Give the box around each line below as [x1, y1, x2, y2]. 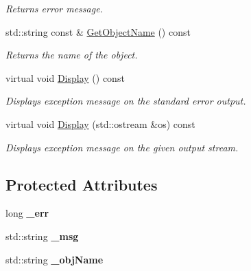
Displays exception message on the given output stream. [5, 140, 239, 154]
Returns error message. [5, 1, 103, 15]
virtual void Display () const [5, 70, 125, 85]
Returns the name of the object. [5, 47, 138, 62]
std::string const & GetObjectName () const [5, 24, 191, 39]
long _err [5, 206, 49, 220]
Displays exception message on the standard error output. [5, 94, 246, 108]
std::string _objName [5, 252, 104, 266]
